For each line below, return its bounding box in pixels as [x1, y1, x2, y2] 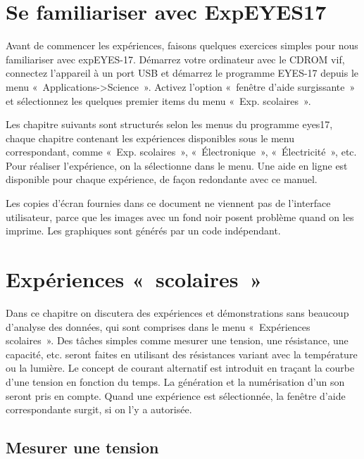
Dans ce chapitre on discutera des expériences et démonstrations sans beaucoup [6, 305, 349, 320]
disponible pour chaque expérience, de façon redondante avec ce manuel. [6, 172, 318, 187]
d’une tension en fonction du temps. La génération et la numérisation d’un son [6, 374, 345, 389]
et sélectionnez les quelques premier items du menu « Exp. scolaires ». [6, 93, 311, 108]
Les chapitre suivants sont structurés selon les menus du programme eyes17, [6, 117, 333, 132]
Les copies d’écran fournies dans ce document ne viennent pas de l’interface [6, 196, 331, 210]
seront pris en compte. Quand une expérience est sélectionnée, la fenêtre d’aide [6, 388, 346, 403]
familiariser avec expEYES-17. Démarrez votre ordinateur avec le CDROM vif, [6, 51, 345, 66]
